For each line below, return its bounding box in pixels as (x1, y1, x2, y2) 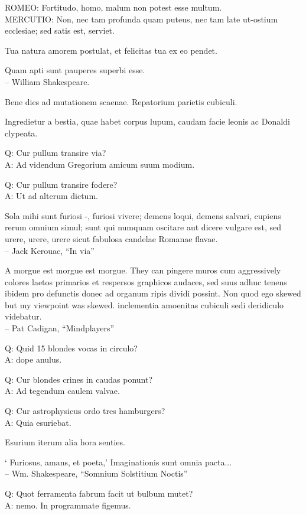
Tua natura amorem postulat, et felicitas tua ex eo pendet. (5, 44, 217, 56)
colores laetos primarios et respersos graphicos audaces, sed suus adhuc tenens (5, 275, 287, 288)
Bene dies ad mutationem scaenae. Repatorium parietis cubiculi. (5, 95, 237, 107)
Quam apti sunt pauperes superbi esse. (5, 64, 145, 76)
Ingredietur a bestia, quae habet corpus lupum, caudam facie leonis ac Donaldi (5, 115, 290, 128)
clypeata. (5, 126, 38, 139)
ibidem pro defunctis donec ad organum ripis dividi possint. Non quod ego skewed (5, 287, 301, 299)
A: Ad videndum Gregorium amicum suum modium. (5, 158, 195, 170)
